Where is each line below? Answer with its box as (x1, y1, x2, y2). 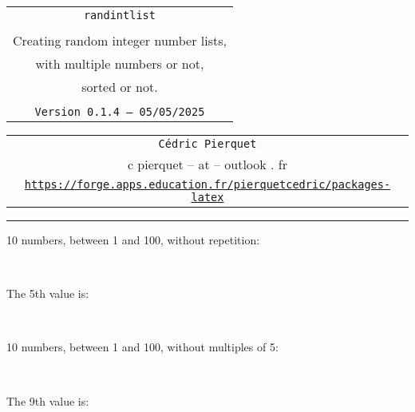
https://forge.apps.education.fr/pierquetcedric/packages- (24, 178, 391, 191)
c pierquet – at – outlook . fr (127, 155, 288, 173)
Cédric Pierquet (158, 137, 257, 150)
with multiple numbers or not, (35, 54, 204, 73)
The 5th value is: (6, 285, 89, 302)
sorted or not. (81, 77, 158, 96)
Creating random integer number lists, (13, 31, 227, 50)
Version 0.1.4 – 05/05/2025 (34, 105, 205, 118)
